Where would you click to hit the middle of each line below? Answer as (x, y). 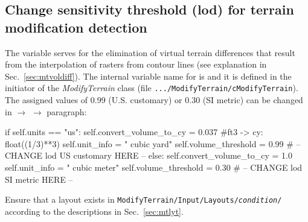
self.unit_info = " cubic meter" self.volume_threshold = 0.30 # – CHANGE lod (154, 167)
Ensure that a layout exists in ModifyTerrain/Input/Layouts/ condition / (143, 199)
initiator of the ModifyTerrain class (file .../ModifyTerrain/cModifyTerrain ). (152, 88)
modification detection (76, 27)
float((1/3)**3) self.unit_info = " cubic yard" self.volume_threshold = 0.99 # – (153, 143)
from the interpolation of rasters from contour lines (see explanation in (136, 64)
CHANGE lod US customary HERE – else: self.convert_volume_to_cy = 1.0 (149, 155)
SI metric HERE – (39, 179)
